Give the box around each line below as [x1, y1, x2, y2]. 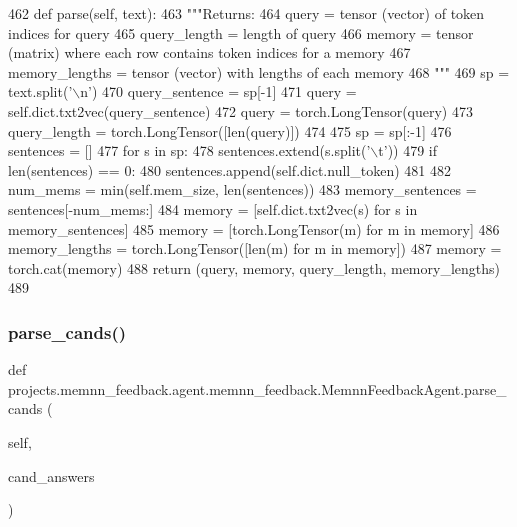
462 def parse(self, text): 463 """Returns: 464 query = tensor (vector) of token [8, 3, 485, 23]
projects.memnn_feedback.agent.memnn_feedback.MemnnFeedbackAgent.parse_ [8, 378, 507, 399]
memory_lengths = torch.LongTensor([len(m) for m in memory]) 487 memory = [8, 238, 502, 259]
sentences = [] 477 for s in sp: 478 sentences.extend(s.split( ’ [8, 140, 371, 161]
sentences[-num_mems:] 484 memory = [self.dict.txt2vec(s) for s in [8, 198, 418, 219]
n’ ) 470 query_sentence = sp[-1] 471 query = [80, 81, 357, 102]
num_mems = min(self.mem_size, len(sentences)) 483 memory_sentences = [8, 179, 477, 200]
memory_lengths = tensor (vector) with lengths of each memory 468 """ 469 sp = [8, 61, 510, 82]
